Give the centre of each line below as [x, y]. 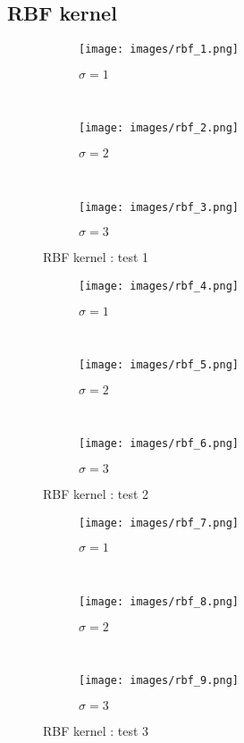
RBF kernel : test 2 [96, 494]
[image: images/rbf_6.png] [159, 444]
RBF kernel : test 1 [96, 257]
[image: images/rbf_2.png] [159, 128]
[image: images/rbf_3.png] [159, 207]
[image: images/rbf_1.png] [159, 50]
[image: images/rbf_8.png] [159, 601]
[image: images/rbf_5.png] [159, 365]
